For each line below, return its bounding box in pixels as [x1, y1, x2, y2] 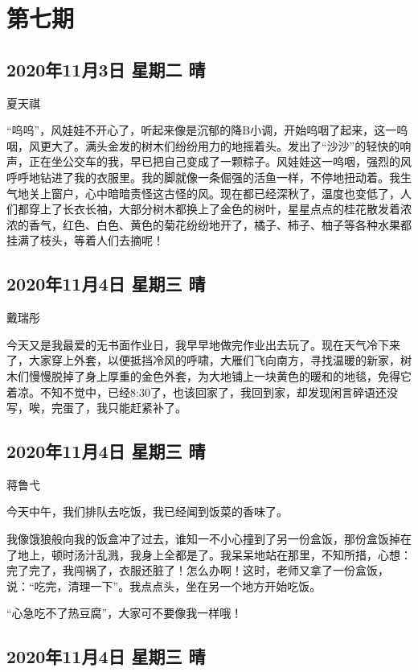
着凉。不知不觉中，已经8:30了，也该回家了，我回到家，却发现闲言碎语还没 [6, 383, 398, 400]
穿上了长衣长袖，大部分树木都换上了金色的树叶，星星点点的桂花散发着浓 [28, 200, 412, 217]
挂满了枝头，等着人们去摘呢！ [6, 232, 164, 249]
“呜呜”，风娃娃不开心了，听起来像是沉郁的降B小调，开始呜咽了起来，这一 [6, 122, 397, 138]
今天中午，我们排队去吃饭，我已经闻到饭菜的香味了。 [6, 503, 288, 520]
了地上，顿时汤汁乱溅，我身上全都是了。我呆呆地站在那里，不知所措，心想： [6, 546, 412, 563]
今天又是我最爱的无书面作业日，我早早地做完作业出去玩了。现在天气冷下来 [6, 336, 400, 352]
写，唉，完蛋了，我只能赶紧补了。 [6, 399, 186, 416]
